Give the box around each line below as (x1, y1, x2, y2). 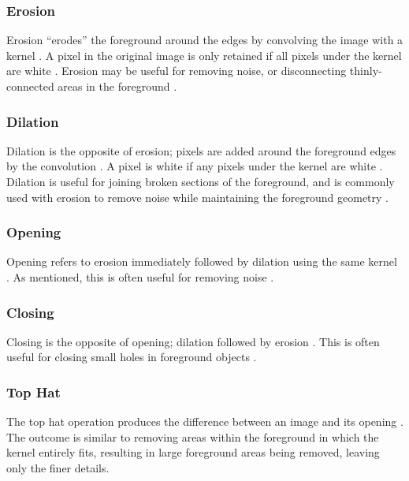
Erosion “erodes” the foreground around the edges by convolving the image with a (6, 32, 403, 48)
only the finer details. (6, 460, 110, 475)
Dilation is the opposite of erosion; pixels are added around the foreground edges (6, 142, 396, 158)
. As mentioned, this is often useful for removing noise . (6, 269, 274, 285)
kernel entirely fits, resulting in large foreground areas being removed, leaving (6, 444, 380, 460)
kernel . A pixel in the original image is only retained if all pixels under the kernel (6, 47, 402, 63)
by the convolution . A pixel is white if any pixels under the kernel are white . (6, 158, 383, 174)
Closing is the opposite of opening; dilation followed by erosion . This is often (6, 333, 380, 349)
